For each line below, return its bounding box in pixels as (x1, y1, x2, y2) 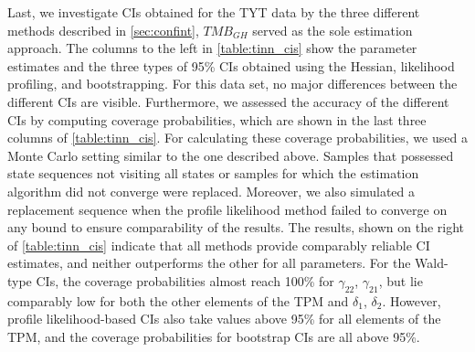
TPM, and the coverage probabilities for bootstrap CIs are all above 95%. (7, 326, 420, 346)
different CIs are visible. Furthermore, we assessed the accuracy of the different (7, 91, 449, 111)
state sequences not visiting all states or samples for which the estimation (7, 164, 419, 183)
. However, (382, 291, 441, 310)
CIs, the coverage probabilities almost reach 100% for (36, 271, 334, 290)
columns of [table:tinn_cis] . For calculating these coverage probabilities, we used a (7, 128, 468, 147)
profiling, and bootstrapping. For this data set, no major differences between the (7, 74, 458, 93)
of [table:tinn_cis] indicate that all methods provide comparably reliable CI (7, 235, 430, 254)
